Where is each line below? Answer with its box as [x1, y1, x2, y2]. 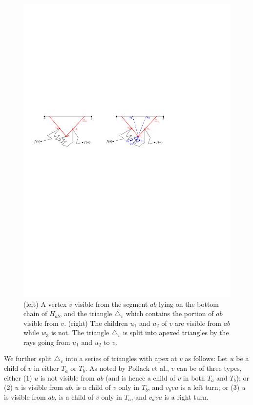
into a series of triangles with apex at [65, 353, 177, 363]
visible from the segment [74, 298, 148, 309]
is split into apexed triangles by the [123, 327, 229, 338]
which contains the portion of [126, 308, 214, 319]
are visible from [174, 318, 221, 328]
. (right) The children [64, 318, 128, 328]
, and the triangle [60, 308, 112, 319]
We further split [4, 353, 52, 363]
